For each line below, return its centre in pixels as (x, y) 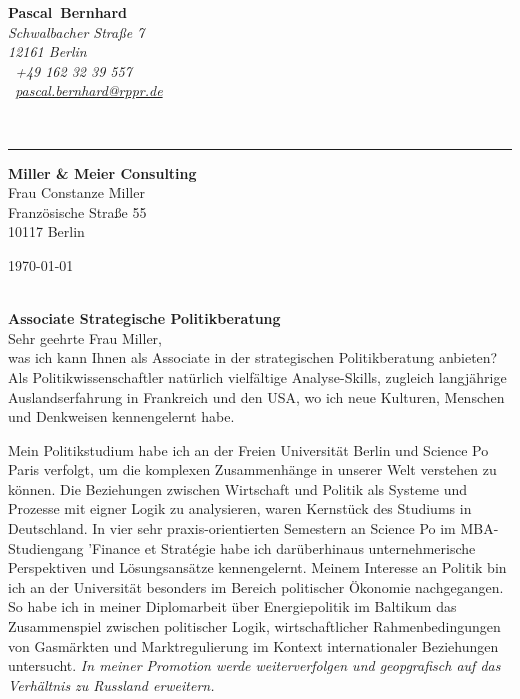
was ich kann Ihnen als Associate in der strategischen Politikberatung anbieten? (253, 357)
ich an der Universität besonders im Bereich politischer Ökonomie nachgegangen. (256, 586)
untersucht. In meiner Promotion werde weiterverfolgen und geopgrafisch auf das (254, 665)
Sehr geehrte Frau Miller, (85, 337)
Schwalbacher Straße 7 (76, 31)
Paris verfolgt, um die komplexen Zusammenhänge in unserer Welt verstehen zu (252, 469)
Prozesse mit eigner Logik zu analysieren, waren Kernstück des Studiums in (240, 508)
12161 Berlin (47, 51)
